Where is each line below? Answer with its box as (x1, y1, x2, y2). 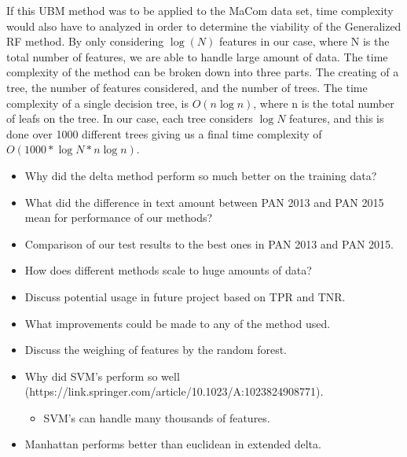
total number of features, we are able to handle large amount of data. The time (6, 48, 388, 64)
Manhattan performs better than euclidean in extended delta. (24, 436, 321, 452)
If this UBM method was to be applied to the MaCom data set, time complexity (6, 2, 394, 18)
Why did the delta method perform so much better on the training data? (24, 167, 377, 183)
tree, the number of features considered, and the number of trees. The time (6, 79, 368, 95)
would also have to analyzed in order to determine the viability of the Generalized (6, 17, 401, 34)
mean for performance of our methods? (24, 209, 213, 226)
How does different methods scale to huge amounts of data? (24, 262, 312, 278)
